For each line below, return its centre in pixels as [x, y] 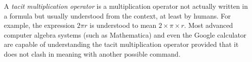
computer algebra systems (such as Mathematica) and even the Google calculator [125, 34]
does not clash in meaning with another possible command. [92, 53]
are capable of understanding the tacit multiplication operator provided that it [121, 44]
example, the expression [39, 25]
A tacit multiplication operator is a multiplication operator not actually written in [126, 6]
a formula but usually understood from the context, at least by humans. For [117, 15]
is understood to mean [123, 25]
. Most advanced [208, 25]
